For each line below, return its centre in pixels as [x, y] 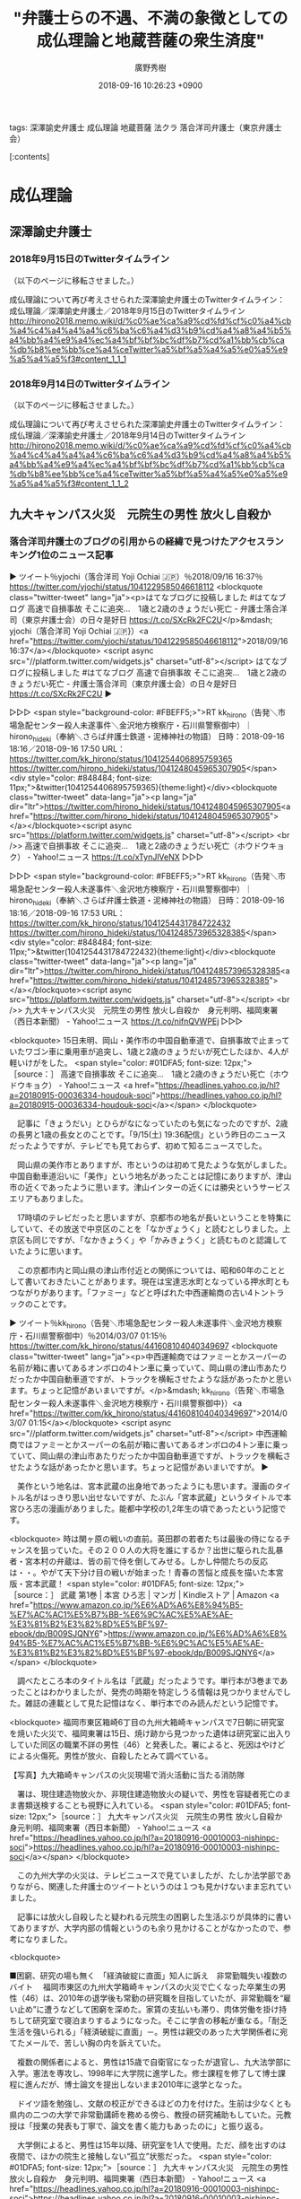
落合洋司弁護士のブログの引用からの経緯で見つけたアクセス [138, 542]
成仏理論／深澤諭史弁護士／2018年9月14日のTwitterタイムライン [128, 435]
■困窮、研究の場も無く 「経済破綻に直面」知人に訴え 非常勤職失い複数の [148, 1976]
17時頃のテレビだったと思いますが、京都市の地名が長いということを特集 [150, 1217]
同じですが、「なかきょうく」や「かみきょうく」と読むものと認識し [156, 1240]
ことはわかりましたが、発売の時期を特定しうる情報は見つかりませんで [154, 1691]
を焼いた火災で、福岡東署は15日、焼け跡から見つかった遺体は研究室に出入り [150, 1733]
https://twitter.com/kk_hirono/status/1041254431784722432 [120, 923]
